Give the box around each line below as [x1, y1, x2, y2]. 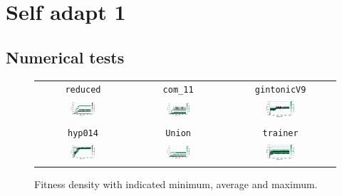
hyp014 [67, 128, 98, 138]
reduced [65, 85, 101, 96]
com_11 [162, 85, 194, 96]
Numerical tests [6, 46, 125, 68]
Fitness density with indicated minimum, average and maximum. [34, 177, 318, 192]
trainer [262, 128, 299, 138]
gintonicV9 [254, 85, 306, 96]
